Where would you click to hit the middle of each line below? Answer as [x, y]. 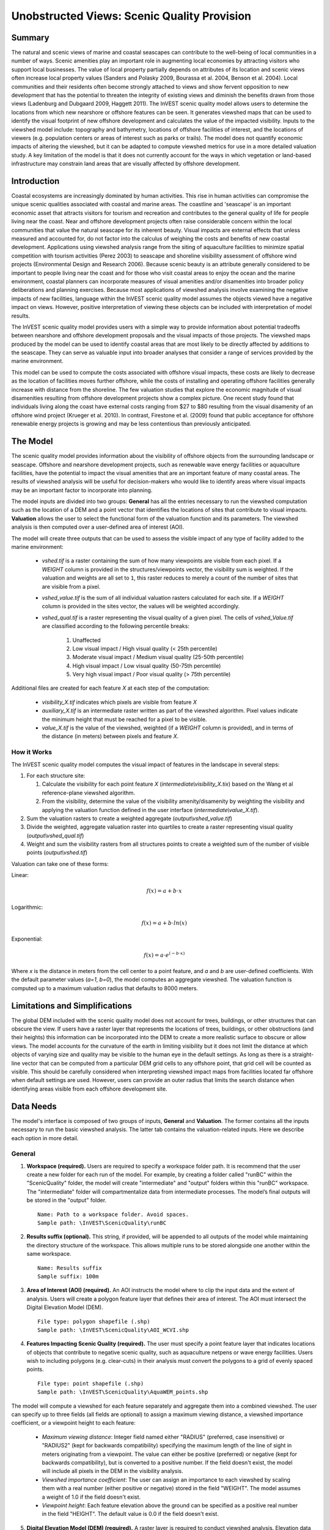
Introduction [35, 181]
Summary [30, 38]
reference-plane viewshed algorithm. [89, 793]
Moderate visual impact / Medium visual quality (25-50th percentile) [158, 657]
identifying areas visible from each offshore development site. [89, 1089]
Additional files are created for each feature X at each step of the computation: [111, 688]
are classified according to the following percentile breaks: [116, 626]
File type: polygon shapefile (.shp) [94, 1321]
